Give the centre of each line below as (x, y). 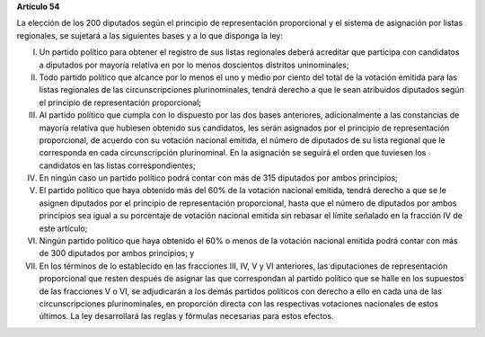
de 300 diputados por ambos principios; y (117, 253)
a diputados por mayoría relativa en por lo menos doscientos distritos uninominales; (194, 65)
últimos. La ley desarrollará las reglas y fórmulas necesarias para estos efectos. (186, 316)
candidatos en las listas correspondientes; (118, 165)
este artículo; (63, 228)
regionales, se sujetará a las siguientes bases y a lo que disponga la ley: (150, 35)
